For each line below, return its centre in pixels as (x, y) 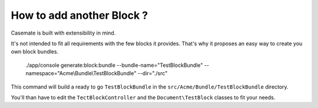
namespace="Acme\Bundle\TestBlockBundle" (81, 73)
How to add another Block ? (79, 15)
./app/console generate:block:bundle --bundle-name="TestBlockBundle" (114, 65)
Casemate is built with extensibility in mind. (63, 33)
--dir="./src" (153, 73)
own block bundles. (35, 52)
